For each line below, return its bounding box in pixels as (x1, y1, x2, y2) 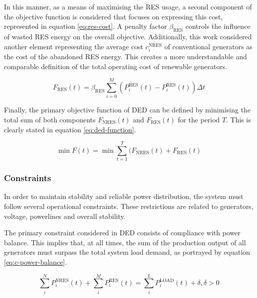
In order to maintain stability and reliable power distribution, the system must (4, 191, 244, 201)
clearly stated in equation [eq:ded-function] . (4, 124, 136, 134)
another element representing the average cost (4, 41, 143, 51)
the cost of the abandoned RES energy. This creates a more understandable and (4, 51, 247, 62)
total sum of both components (4, 114, 96, 124)
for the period (178, 114, 220, 124)
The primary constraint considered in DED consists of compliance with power (4, 227, 241, 238)
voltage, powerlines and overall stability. (4, 210, 126, 221)
